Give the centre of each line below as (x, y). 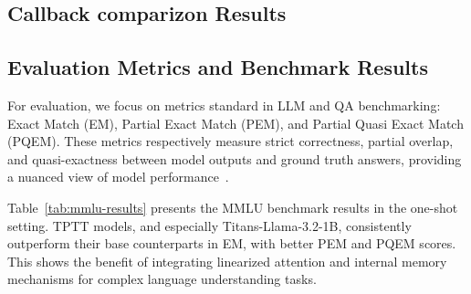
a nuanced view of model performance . (118, 177)
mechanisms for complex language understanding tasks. (162, 279)
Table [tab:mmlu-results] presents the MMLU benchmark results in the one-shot (233, 207)
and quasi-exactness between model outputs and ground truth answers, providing (235, 158)
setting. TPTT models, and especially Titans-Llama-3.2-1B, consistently (209, 225)
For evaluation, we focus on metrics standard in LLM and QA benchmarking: (224, 105)
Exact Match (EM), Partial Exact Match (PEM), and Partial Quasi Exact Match (235, 123)
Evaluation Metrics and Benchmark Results (218, 67)
